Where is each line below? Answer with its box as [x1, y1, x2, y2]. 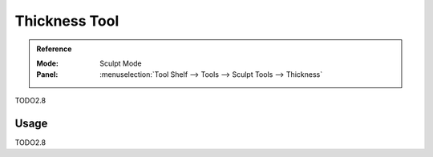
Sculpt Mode [99, 58, 142, 68]
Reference [36, 44, 72, 54]
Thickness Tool [14, 12, 119, 30]
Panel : [36, 70, 59, 79]
